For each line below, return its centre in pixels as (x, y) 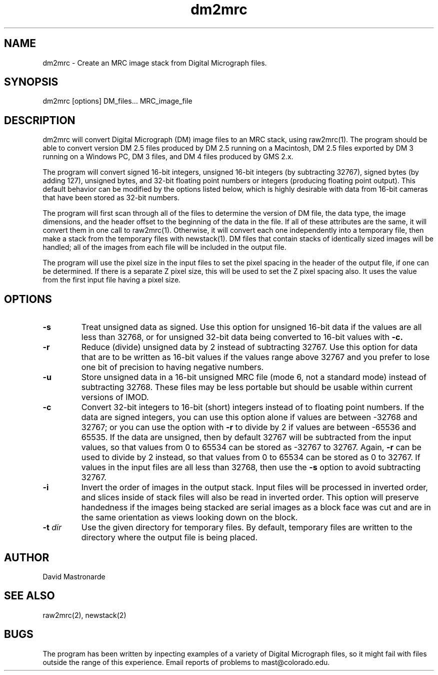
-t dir (52, 528)
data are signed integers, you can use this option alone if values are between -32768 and (249, 417)
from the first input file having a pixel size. (112, 280)
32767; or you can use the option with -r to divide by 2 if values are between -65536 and (249, 427)
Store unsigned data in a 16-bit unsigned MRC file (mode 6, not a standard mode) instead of (254, 377)
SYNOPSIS (31, 82)
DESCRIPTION (40, 120)
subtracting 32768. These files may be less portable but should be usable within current (247, 387)
